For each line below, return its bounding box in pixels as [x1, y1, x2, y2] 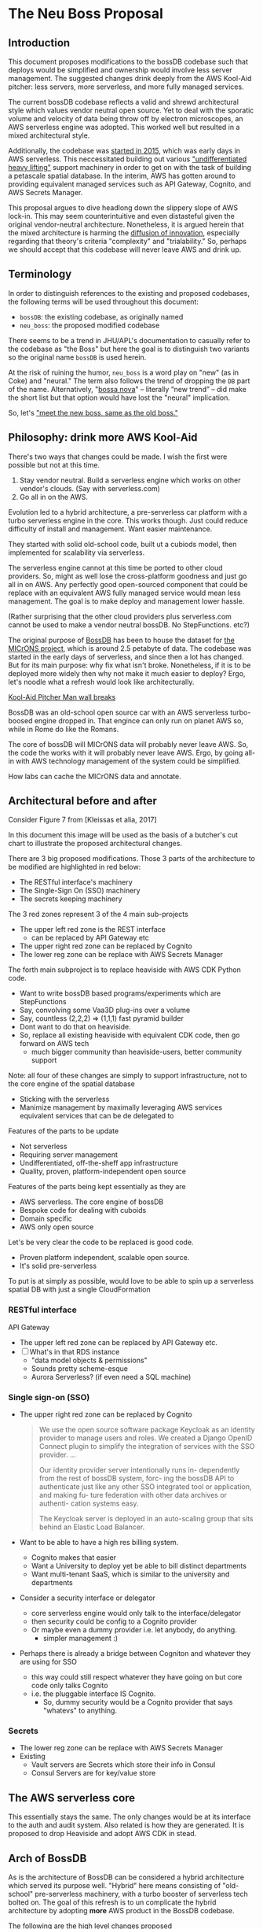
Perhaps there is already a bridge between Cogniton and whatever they [19, 1649, 251, 1658]
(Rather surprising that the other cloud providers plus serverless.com [8, 612, 232, 621]
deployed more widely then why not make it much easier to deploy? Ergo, [8, 668, 246, 678]
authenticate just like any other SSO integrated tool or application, [38, 1482, 253, 1491]
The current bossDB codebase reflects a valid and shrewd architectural [8, 98, 239, 106]
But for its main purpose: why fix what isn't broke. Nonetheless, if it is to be [8, 660, 251, 670]
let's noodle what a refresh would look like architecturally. [8, 677, 195, 686]
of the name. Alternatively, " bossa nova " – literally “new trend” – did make [8, 384, 247, 394]
